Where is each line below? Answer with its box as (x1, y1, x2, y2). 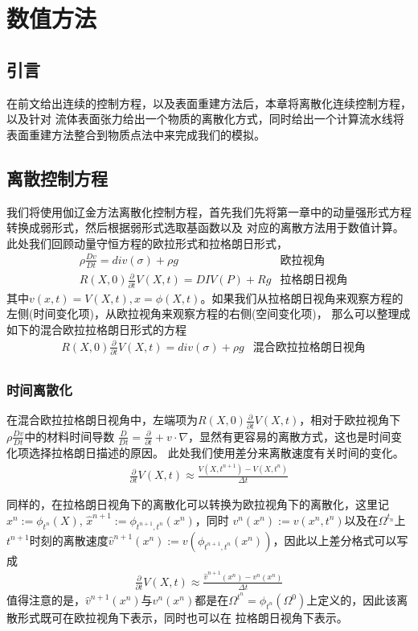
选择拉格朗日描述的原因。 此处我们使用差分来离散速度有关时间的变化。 (28, 444, 404, 461)
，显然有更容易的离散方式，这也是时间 (188, 427, 391, 444)
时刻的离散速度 (29, 531, 109, 548)
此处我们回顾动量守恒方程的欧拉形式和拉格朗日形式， (6, 234, 288, 251)
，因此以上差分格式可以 (273, 531, 397, 548)
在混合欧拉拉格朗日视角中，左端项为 (6, 411, 198, 428)
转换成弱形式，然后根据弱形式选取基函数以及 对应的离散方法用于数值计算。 (6, 219, 404, 236)
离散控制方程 (6, 165, 108, 190)
